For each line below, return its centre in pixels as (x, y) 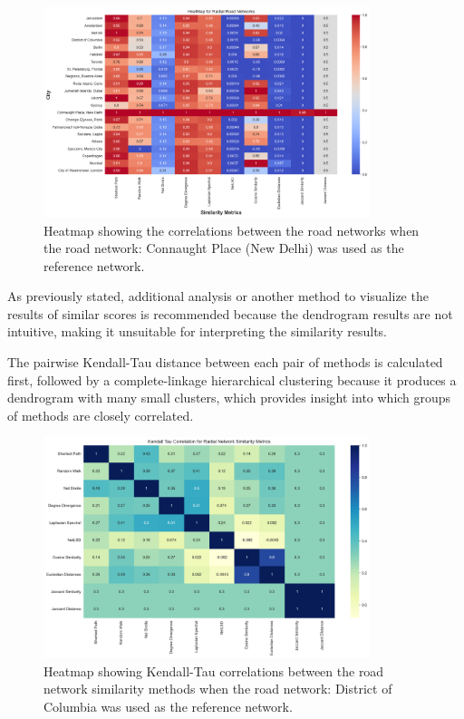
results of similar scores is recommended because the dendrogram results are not (230, 313)
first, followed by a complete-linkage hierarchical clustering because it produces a (232, 379)
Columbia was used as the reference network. (168, 706)
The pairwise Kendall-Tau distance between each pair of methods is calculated (225, 362)
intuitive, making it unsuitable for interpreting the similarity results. (198, 331)
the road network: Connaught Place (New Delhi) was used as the (224, 248)
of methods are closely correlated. (101, 415)
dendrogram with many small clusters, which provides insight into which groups (229, 398)
